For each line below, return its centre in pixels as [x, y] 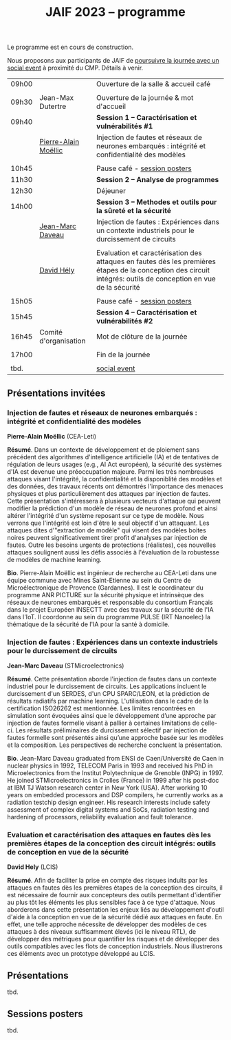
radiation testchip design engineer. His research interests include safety [109, 802]
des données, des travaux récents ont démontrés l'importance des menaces [115, 486]
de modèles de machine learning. [54, 559]
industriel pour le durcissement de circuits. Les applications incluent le [107, 686]
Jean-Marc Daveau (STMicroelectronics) [66, 666]
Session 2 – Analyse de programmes [157, 180]
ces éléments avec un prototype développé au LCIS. [81, 954]
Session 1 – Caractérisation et [146, 118]
